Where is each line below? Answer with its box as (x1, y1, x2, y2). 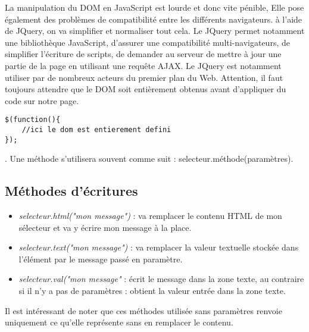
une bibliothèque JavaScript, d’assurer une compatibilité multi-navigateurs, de (5, 36, 290, 48)
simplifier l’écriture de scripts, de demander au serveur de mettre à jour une (5, 48, 282, 60)
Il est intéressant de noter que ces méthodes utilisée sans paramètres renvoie (5, 304, 282, 317)
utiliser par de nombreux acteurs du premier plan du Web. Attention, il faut (5, 71, 283, 83)
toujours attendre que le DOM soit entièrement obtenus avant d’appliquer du (5, 83, 286, 95)
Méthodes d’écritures (5, 181, 138, 200)
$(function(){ (5, 115, 61, 124)
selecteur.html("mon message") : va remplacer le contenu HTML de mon (18, 209, 282, 222)
